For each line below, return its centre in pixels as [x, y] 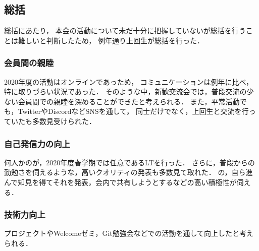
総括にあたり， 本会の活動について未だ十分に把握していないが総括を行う [125, 30]
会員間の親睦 [29, 63]
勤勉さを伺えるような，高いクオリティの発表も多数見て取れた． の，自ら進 [128, 172]
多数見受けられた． [64, 121]
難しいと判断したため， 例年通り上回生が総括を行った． [111, 40]
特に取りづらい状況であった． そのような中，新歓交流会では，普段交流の [125, 91]
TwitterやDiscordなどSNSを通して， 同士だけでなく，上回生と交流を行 [133, 111]
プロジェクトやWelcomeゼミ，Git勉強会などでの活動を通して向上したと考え [129, 233]
